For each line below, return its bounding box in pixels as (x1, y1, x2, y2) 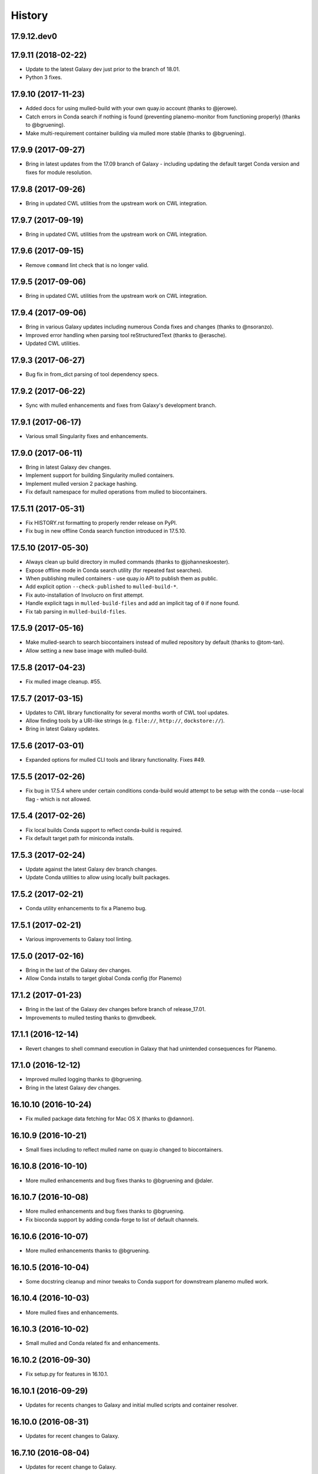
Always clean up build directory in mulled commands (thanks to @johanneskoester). (25, 558, 230, 565)
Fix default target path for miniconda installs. (25, 834, 134, 841)
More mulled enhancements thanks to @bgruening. (25, 1247, 150, 1254)
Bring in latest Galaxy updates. (25, 725, 100, 732)
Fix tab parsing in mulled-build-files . (25, 608, 127, 615)
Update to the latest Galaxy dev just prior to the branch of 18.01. (25, 65, 181, 73)
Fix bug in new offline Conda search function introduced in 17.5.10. (25, 528, 186, 535)
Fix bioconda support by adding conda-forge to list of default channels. (25, 1216, 200, 1223)
